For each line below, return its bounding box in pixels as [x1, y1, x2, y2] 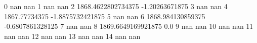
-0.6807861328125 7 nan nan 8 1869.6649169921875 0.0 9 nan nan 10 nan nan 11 [4, 21, 253, 31]
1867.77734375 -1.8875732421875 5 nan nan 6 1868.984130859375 [4, 11, 205, 21]
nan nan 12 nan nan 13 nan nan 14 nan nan [4, 30, 141, 41]
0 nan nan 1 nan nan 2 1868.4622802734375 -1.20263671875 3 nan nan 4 [4, 1, 228, 11]
